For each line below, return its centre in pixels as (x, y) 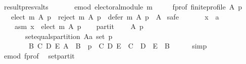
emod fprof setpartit (39, 55)
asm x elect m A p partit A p (79, 26)
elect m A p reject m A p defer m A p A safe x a (115, 16)
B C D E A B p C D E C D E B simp (118, 46)
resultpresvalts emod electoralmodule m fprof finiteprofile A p (123, 6)
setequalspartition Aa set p (69, 36)
